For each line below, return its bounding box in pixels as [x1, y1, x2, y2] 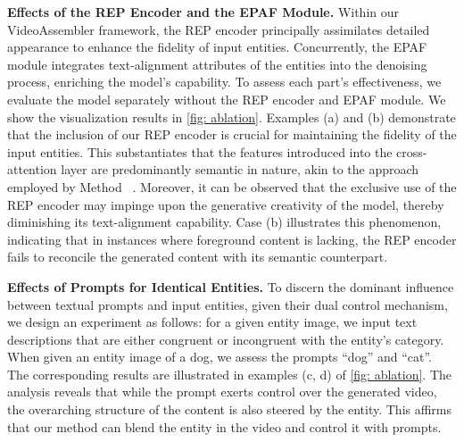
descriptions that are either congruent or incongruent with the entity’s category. [7, 329, 444, 348]
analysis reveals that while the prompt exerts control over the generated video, [7, 382, 437, 401]
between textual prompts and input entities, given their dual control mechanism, [7, 295, 448, 313]
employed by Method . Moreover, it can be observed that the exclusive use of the [7, 177, 457, 196]
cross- [396, 142, 427, 161]
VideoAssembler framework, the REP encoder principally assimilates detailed [7, 20, 430, 38]
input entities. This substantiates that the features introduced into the [7, 142, 393, 161]
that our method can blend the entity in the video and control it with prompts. [7, 417, 442, 436]
